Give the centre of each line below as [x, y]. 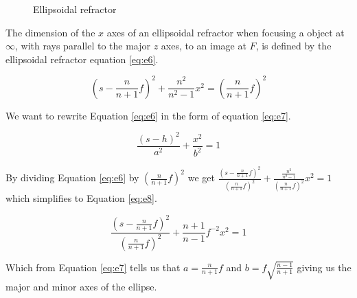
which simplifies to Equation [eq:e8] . [81, 198]
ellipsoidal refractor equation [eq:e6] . [82, 59]
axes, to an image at [204, 46]
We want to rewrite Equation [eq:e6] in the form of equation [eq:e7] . [148, 115]
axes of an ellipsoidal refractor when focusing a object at [226, 32]
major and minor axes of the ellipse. [81, 286]
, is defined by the [293, 46]
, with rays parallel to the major [83, 46]
